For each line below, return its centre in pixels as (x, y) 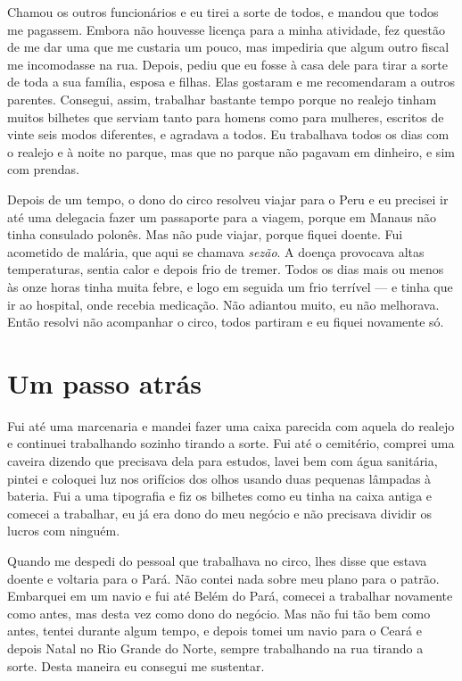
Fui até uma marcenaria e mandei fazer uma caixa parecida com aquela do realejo (231, 425)
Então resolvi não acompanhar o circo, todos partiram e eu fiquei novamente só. (226, 322)
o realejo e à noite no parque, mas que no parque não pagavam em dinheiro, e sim (231, 151)
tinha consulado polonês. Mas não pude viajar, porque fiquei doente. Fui (205, 234)
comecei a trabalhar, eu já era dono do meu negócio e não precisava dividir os (219, 513)
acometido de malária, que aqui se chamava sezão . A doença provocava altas (216, 251)
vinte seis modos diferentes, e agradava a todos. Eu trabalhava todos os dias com (228, 134)
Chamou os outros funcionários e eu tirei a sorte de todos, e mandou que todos (223, 12)
